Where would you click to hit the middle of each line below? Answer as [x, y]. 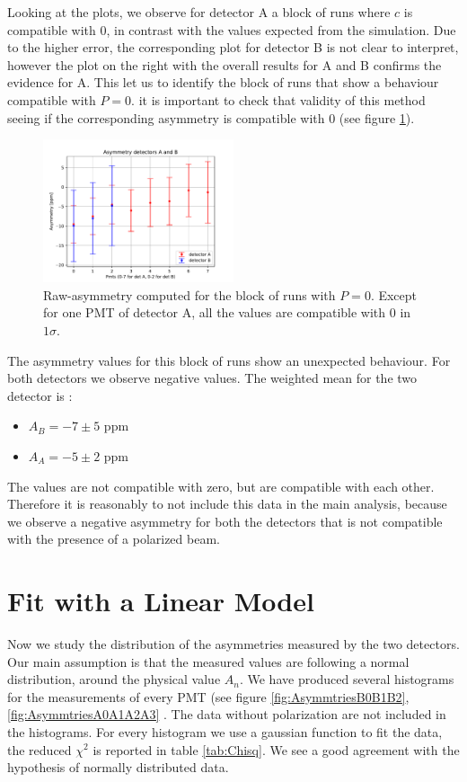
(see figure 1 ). [377, 117]
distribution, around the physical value [114, 679]
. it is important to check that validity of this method [278, 99]
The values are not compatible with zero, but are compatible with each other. [221, 486]
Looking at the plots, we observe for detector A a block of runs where [199, 12]
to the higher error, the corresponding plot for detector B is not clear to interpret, [233, 47]
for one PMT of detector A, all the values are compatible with [215, 312]
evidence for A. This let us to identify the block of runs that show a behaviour [223, 82]
